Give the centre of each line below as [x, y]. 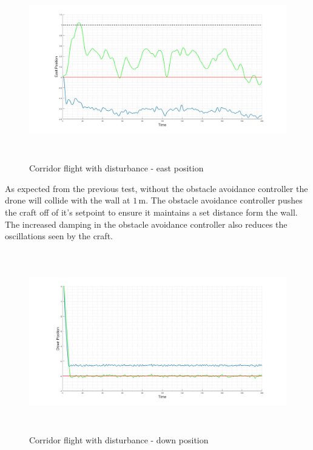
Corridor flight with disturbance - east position [116, 168]
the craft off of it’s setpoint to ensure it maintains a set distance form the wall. [151, 212]
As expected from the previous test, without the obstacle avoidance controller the [156, 188]
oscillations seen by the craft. [59, 236]
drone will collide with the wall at [68, 200]
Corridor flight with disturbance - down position [119, 439]
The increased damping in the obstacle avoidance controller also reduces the [146, 224]
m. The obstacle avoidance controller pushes [220, 200]
